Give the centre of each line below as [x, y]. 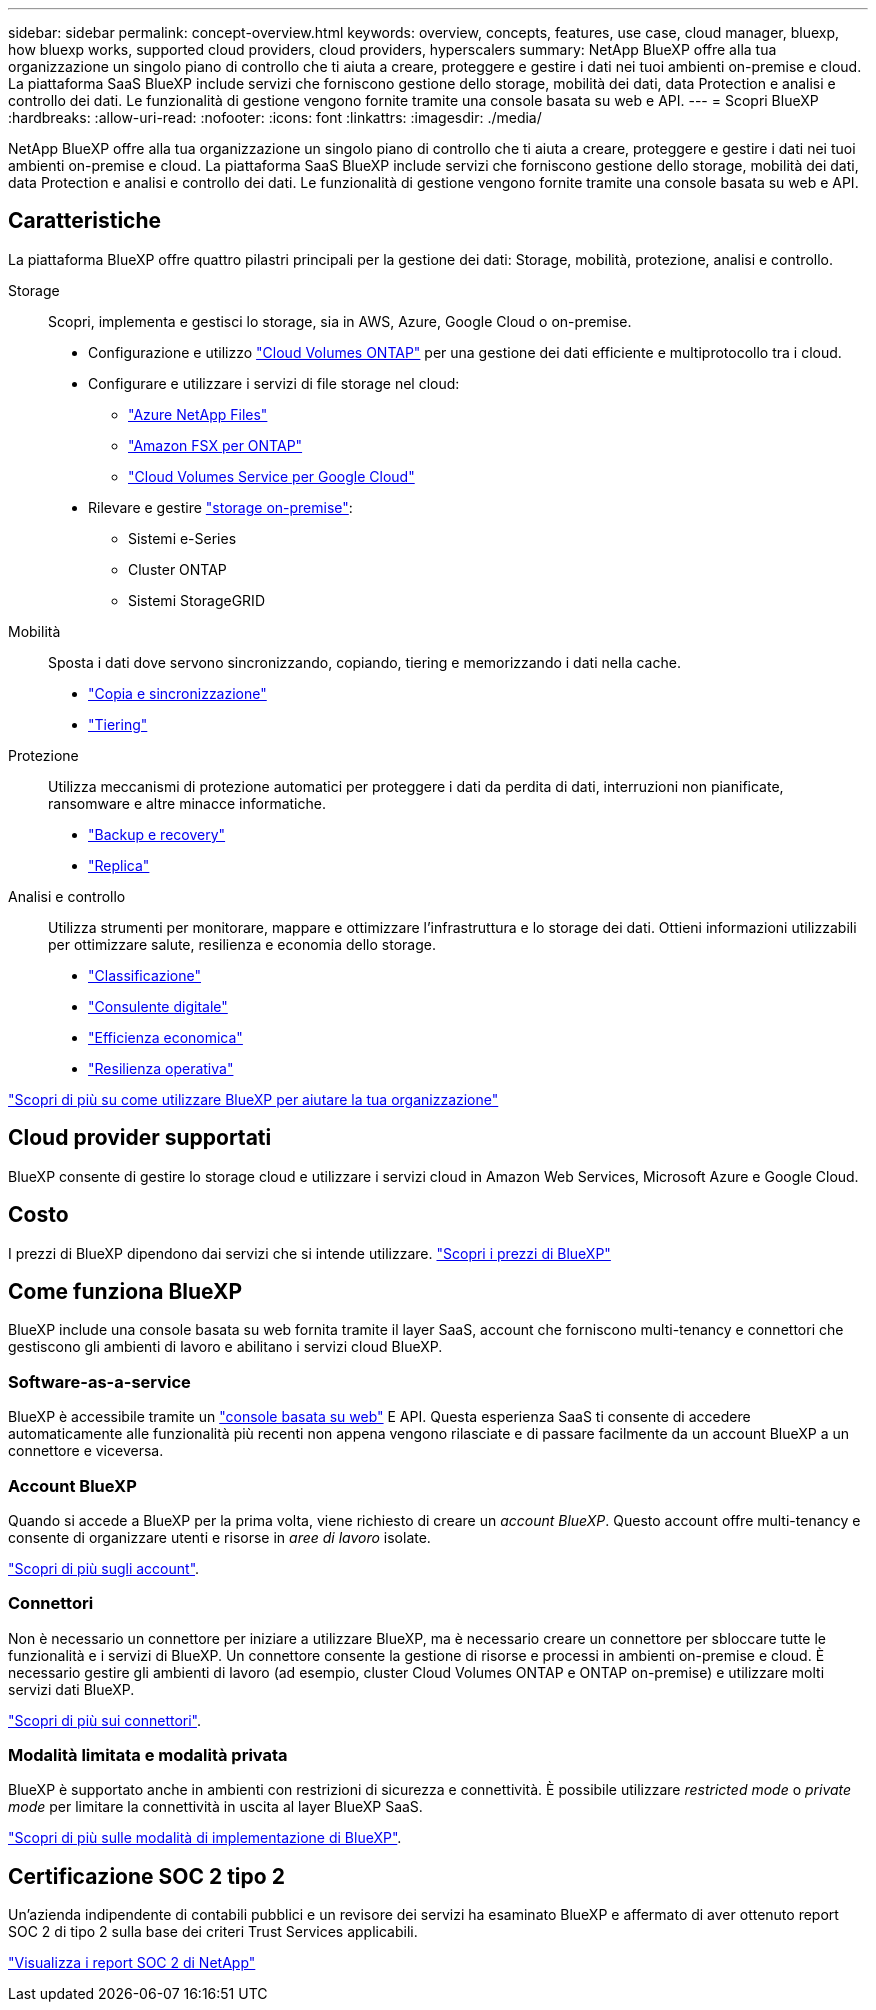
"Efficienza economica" [165, 1037]
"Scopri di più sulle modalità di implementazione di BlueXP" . [205, 1838]
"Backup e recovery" [157, 834]
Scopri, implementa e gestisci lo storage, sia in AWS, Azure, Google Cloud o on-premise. [340, 321]
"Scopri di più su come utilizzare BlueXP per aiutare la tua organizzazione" [253, 1099]
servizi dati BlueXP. [71, 1689]
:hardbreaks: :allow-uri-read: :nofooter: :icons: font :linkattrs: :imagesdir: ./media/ [275, 117]
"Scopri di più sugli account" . [104, 1568]
